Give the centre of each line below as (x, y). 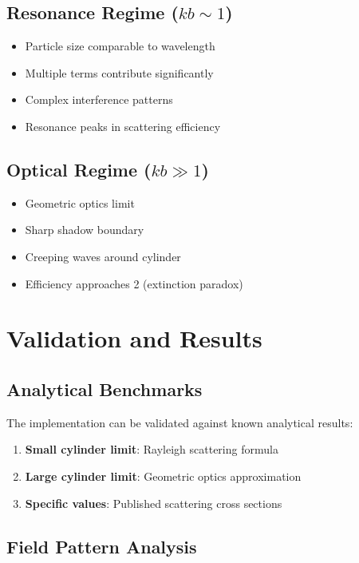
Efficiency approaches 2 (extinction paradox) (134, 283)
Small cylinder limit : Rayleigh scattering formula (152, 449)
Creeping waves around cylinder (103, 256)
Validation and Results (134, 338)
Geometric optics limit (80, 202)
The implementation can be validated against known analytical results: (180, 422)
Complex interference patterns (99, 99)
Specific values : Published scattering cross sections (154, 503)
